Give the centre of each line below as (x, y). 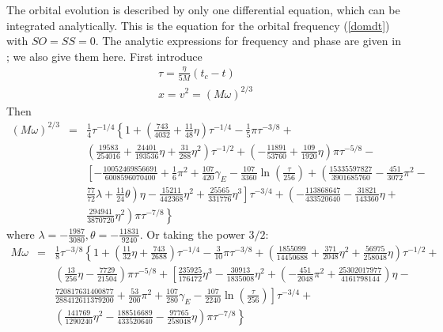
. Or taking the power (192, 234)
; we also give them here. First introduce (104, 56)
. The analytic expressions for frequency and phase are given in (248, 41)
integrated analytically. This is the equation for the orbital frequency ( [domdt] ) (198, 25)
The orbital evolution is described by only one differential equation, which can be (203, 9)
